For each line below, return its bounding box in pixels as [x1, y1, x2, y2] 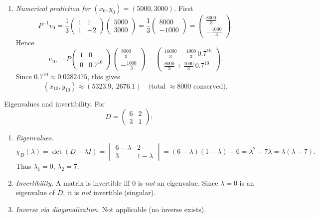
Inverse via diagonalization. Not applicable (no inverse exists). [15, 204, 206, 214]
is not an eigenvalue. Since [138, 177, 218, 188]
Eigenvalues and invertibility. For [4, 98, 105, 109]
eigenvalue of [15, 187, 55, 198]
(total [148, 83, 166, 90]
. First [173, 3, 193, 13]
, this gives [87, 71, 120, 82]
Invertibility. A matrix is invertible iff [15, 177, 130, 188]
